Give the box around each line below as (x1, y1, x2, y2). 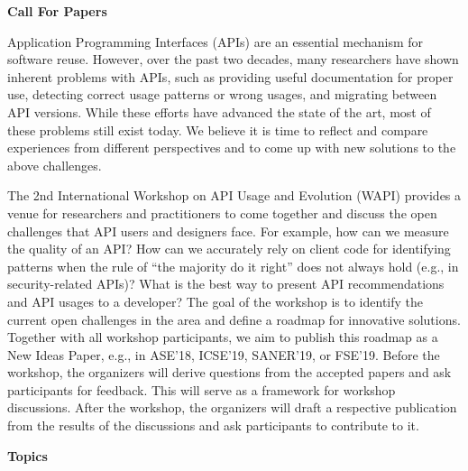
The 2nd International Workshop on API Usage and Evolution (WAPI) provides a (7, 186, 462, 205)
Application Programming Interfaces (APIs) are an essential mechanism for (7, 32, 424, 51)
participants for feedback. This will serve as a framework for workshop (7, 380, 396, 399)
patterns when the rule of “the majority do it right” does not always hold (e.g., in (7, 256, 459, 275)
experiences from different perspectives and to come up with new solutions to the (7, 138, 456, 157)
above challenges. (7, 155, 102, 174)
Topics (7, 446, 48, 465)
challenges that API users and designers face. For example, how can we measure (7, 221, 449, 240)
